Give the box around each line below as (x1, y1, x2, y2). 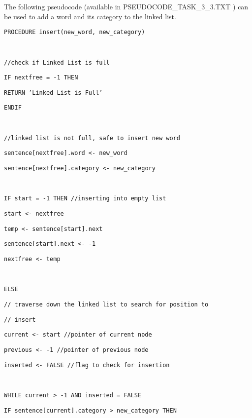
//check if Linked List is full (4, 59, 110, 66)
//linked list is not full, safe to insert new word (4, 134, 180, 142)
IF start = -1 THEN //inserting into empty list (4, 195, 166, 202)
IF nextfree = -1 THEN (4, 74, 78, 81)
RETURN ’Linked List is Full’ (4, 89, 103, 96)
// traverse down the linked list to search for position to (4, 301, 209, 308)
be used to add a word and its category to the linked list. (4, 11, 176, 21)
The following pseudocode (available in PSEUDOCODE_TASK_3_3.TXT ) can (4, 1, 249, 11)
